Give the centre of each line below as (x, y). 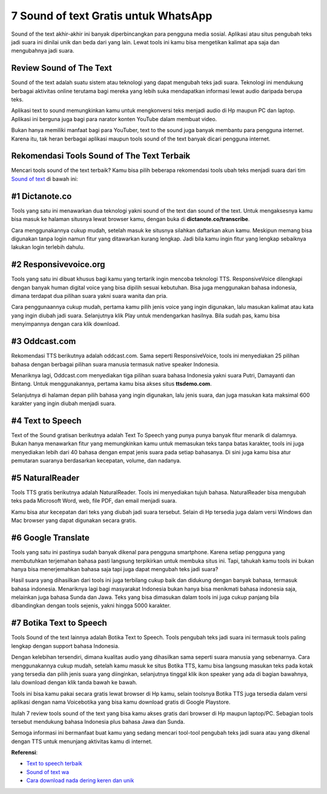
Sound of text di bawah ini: (45, 179)
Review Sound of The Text (61, 68)
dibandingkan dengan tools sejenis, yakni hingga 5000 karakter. (91, 606)
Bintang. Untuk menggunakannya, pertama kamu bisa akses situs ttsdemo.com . (111, 384)
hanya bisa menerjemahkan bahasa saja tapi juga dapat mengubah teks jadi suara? (115, 569)
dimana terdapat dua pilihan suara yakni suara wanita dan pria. (89, 296)
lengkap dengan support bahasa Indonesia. (65, 646)
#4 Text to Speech (46, 421)
